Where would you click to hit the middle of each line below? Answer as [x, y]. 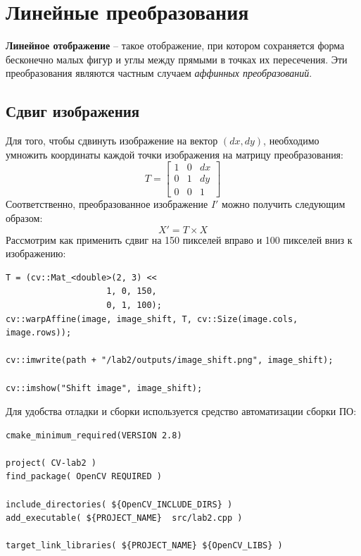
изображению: [36, 253]
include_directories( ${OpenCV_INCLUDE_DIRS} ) [119, 504]
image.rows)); [39, 333]
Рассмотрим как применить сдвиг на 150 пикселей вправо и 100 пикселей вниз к [179, 239]
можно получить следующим [284, 204]
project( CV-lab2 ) [51, 463]
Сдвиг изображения [73, 111]
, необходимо [291, 141]
